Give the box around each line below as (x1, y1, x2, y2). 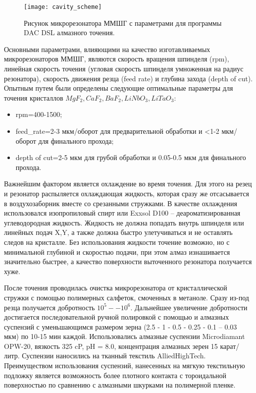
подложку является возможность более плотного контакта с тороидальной (4, 370, 227, 380)
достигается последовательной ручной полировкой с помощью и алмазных (4, 312, 229, 322)
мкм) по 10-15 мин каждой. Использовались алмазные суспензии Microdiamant (4, 331, 245, 341)
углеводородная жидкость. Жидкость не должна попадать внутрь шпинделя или (4, 217, 244, 227)
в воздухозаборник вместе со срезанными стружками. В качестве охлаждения (4, 198, 237, 208)
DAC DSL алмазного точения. (24, 27, 115, 38)
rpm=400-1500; (15, 109, 62, 119)
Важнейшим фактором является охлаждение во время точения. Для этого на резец (4, 178, 252, 189)
